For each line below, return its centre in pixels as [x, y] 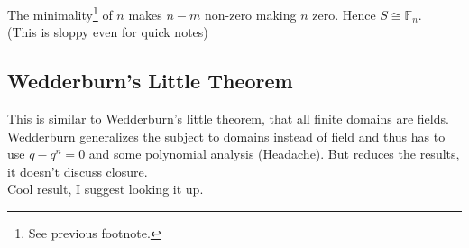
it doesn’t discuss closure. [78, 171]
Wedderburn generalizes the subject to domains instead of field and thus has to [226, 136]
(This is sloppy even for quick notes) [108, 32]
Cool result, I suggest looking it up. [106, 189]
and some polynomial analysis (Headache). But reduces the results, [274, 154]
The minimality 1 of [60, 13]
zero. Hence [344, 14]
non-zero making [250, 14]
